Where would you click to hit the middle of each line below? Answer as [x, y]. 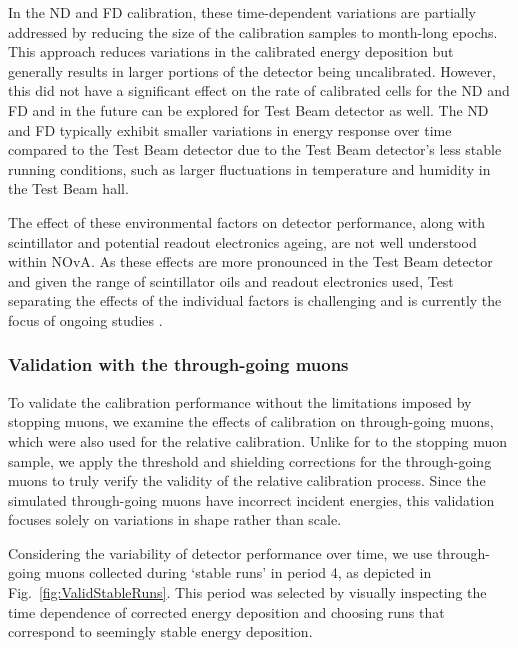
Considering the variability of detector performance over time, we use [220, 552]
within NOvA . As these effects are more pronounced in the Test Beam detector [250, 261]
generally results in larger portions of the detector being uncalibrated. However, [252, 70]
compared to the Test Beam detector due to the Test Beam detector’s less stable [255, 149]
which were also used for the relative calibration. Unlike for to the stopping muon [257, 440]
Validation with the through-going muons [178, 364]
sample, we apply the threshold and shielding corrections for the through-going [250, 460]
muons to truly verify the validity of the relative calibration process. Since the [247, 480]
